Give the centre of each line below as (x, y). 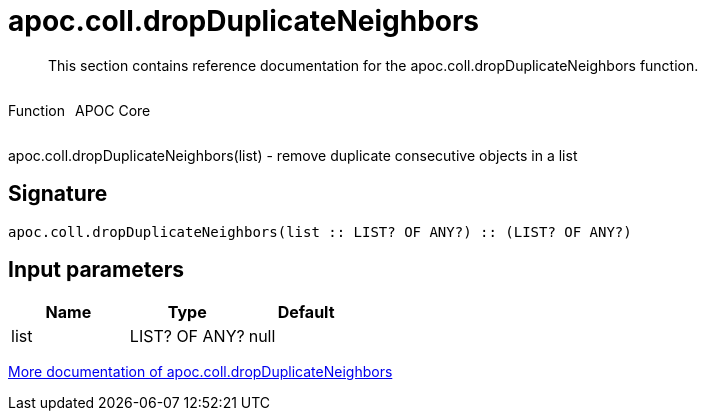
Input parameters (96, 270)
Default (306, 312)
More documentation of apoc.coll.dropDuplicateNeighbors (200, 372)
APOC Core (112, 110)
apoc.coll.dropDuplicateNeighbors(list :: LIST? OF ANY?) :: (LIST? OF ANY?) (320, 231)
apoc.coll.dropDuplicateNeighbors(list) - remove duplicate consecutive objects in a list (293, 155)
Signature (58, 194)
